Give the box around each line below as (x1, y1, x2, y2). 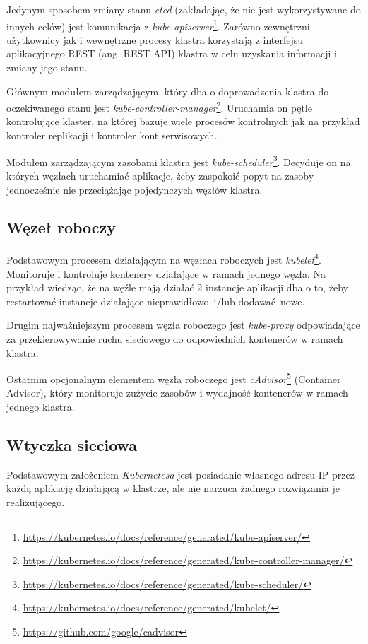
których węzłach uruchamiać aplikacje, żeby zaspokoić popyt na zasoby (6, 168, 314, 182)
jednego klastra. (6, 399, 75, 414)
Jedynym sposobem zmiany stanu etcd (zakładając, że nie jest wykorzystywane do (6, 2, 361, 16)
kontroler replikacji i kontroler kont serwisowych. (6, 128, 218, 143)
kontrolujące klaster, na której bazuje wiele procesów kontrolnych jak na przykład (6, 114, 360, 129)
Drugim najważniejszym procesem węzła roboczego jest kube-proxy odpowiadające (6, 317, 360, 332)
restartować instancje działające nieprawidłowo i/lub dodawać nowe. (6, 293, 305, 308)
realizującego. (6, 494, 65, 509)
